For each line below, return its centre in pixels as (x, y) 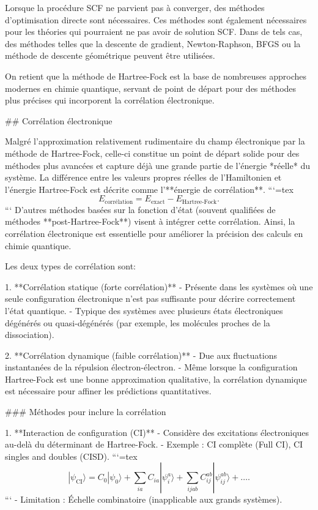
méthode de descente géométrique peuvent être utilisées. (110, 55)
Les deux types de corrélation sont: (70, 266)
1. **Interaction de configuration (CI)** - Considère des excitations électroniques (157, 432)
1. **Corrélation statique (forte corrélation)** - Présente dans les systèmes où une (159, 286)
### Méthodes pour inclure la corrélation (86, 412)
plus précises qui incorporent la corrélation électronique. (110, 100)
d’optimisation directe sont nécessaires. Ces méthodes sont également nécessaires (156, 19)
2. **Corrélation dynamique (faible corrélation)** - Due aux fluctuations (141, 355)
